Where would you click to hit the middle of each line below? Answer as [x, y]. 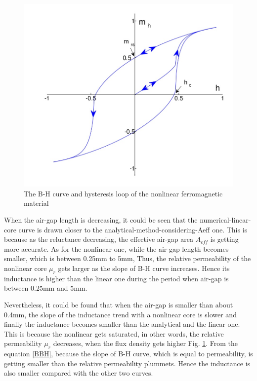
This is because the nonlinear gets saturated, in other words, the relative [114, 333]
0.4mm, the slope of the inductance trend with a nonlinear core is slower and [120, 314]
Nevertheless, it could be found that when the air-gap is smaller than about [119, 304]
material [36, 203]
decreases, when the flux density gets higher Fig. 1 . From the [146, 343]
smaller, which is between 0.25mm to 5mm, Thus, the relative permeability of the [128, 258]
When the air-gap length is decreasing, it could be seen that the [101, 219]
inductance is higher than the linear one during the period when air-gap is [116, 278]
